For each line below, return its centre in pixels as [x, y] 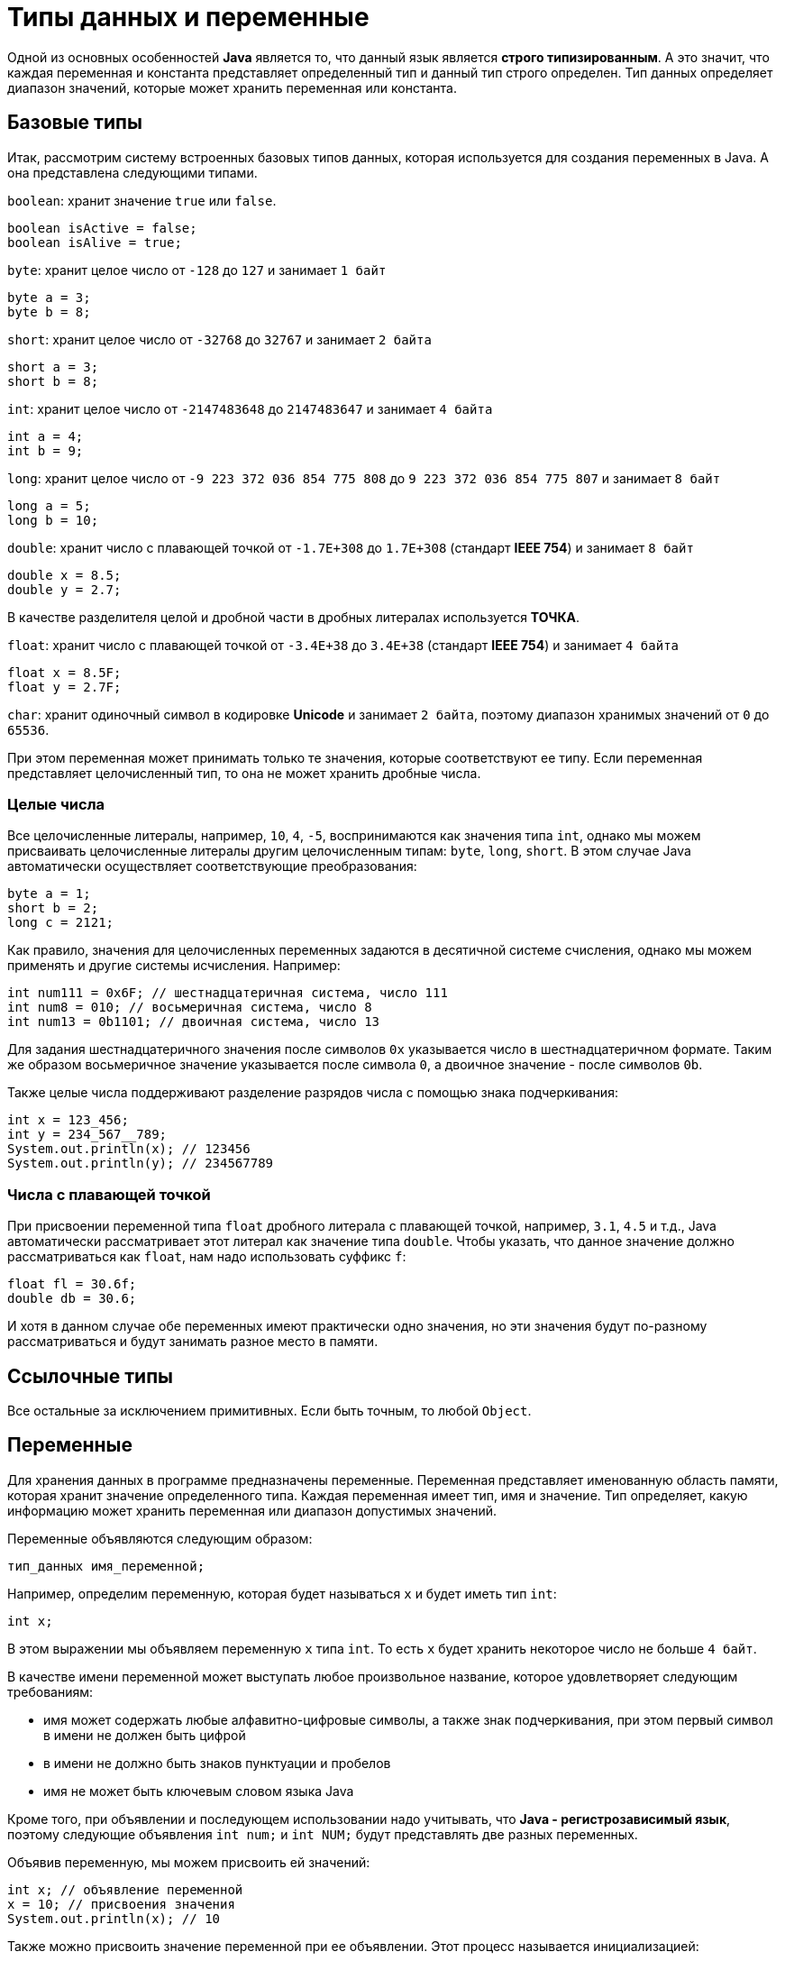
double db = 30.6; [72, 1299]
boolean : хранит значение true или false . [142, 200]
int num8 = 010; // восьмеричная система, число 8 [190, 1008]
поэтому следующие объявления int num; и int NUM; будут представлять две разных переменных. [323, 1834]
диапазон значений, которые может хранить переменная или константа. [232, 87]
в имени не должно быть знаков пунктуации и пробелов [217, 1763]
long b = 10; [53, 520]
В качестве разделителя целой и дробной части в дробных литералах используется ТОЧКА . [294, 617]
